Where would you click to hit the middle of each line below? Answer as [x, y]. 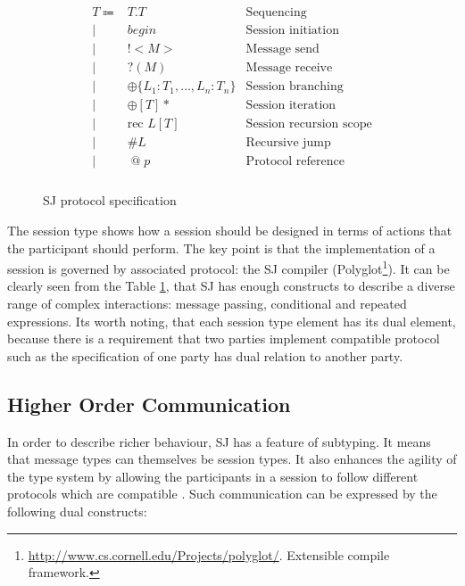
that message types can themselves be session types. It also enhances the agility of [232, 459]
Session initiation [292, 31]
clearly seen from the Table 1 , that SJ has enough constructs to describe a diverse [231, 286]
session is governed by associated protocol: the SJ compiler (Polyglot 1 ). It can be [228, 267]
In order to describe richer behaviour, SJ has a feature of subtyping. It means [219, 441]
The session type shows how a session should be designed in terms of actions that [230, 230]
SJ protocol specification [110, 200]
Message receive [289, 68]
